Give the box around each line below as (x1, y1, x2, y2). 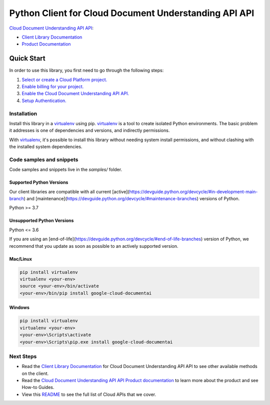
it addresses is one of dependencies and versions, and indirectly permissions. (9, 128, 170, 134)
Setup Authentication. (21, 98, 67, 104)
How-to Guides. (21, 384, 54, 390)
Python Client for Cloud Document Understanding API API (9, 8, 254, 19)
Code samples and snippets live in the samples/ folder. (9, 167, 122, 173)
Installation (9, 110, 37, 117)
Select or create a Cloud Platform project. (21, 77, 107, 83)
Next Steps (9, 353, 37, 360)
